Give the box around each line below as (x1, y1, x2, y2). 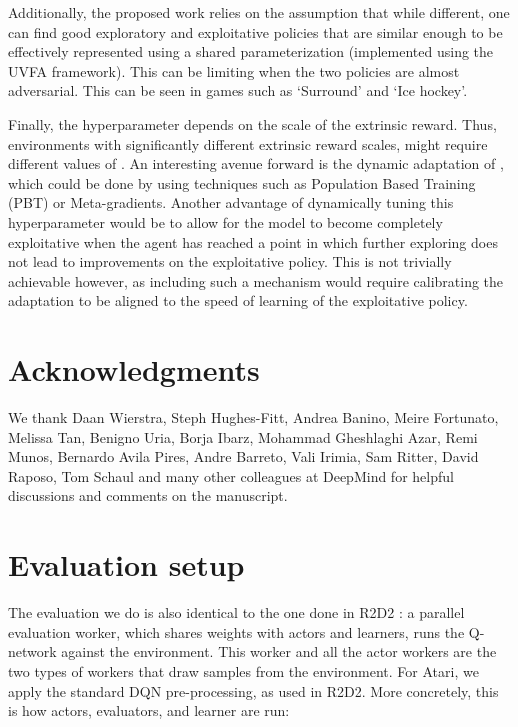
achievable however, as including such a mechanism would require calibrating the (8, 270, 504, 291)
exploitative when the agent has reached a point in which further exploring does (8, 231, 498, 252)
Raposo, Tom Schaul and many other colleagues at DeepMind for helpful (8, 465, 454, 486)
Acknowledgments (8, 349, 260, 390)
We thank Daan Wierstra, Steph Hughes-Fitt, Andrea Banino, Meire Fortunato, (8, 407, 499, 428)
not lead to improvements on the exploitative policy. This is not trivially (8, 251, 452, 272)
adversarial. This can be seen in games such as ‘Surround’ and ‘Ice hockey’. (8, 80, 468, 101)
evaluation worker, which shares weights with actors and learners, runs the (8, 621, 465, 642)
